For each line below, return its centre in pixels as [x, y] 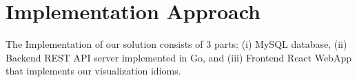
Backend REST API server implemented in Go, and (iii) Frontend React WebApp [178, 57]
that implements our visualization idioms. [93, 71]
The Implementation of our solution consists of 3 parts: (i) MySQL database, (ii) [176, 44]
